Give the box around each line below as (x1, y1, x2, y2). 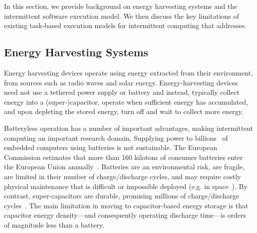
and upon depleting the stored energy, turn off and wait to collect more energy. (4, 106, 244, 116)
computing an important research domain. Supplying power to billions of (4, 132, 228, 143)
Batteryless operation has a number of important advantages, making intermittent (4, 122, 253, 133)
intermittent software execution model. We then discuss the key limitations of (4, 10, 239, 21)
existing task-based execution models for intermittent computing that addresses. (4, 20, 247, 31)
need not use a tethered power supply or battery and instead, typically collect (4, 87, 240, 97)
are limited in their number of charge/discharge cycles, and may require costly (4, 171, 241, 181)
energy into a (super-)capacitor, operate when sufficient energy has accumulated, (4, 96, 248, 107)
